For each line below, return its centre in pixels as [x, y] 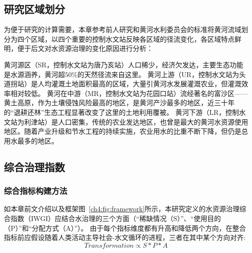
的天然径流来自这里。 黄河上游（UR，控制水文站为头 [162, 74]
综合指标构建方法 [36, 191]
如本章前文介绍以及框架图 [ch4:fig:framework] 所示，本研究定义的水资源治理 [122, 209]
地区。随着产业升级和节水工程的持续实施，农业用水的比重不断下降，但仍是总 [126, 131]
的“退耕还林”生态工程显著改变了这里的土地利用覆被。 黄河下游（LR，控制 [121, 112]
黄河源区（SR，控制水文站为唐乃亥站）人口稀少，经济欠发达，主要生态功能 [124, 64]
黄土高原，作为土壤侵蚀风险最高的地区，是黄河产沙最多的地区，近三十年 [119, 103]
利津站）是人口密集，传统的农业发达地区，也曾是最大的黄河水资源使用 [136, 121]
